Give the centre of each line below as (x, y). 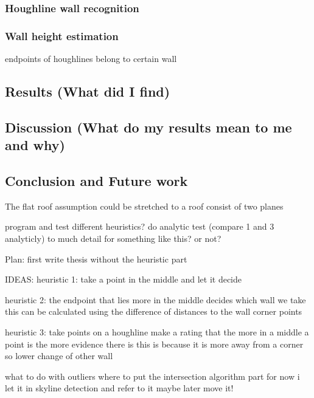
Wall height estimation (62, 36)
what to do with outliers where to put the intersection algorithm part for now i (152, 376)
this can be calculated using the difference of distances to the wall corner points (154, 311)
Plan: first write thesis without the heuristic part (96, 259)
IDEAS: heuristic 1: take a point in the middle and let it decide (124, 279)
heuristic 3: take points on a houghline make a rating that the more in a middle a (157, 331)
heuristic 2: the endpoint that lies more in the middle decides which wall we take (155, 299)
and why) (35, 145)
